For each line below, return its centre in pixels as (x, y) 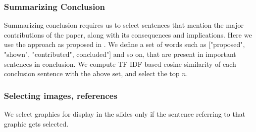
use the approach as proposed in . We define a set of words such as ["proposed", (125, 44)
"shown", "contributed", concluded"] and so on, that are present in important (120, 54)
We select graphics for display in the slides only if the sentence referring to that (125, 114)
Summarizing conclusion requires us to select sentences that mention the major (124, 25)
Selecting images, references (61, 95)
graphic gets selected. (36, 123)
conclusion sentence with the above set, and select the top (92, 73)
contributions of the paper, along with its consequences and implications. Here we (128, 34)
